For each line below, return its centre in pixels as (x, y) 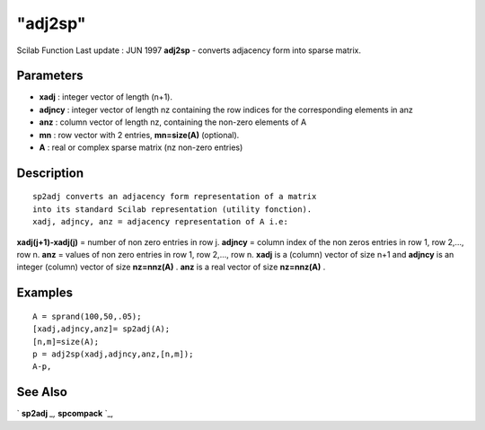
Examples (45, 293)
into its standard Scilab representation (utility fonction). (172, 209)
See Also (42, 392)
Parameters (50, 76)
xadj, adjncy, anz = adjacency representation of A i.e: (161, 222)
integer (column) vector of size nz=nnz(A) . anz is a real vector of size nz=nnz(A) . (171, 267)
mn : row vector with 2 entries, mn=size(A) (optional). (139, 135)
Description (50, 173)
